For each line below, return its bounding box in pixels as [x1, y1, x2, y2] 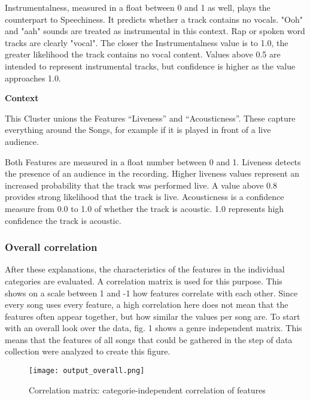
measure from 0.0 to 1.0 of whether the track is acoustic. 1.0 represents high [5, 202, 284, 214]
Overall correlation [5, 240, 98, 254]
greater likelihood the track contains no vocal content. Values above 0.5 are [5, 48, 281, 60]
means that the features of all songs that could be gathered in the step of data [5, 333, 293, 346]
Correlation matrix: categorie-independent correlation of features [29, 383, 266, 396]
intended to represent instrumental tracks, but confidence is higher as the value [5, 59, 296, 72]
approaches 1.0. [5, 71, 61, 84]
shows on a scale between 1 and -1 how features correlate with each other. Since [5, 286, 298, 299]
